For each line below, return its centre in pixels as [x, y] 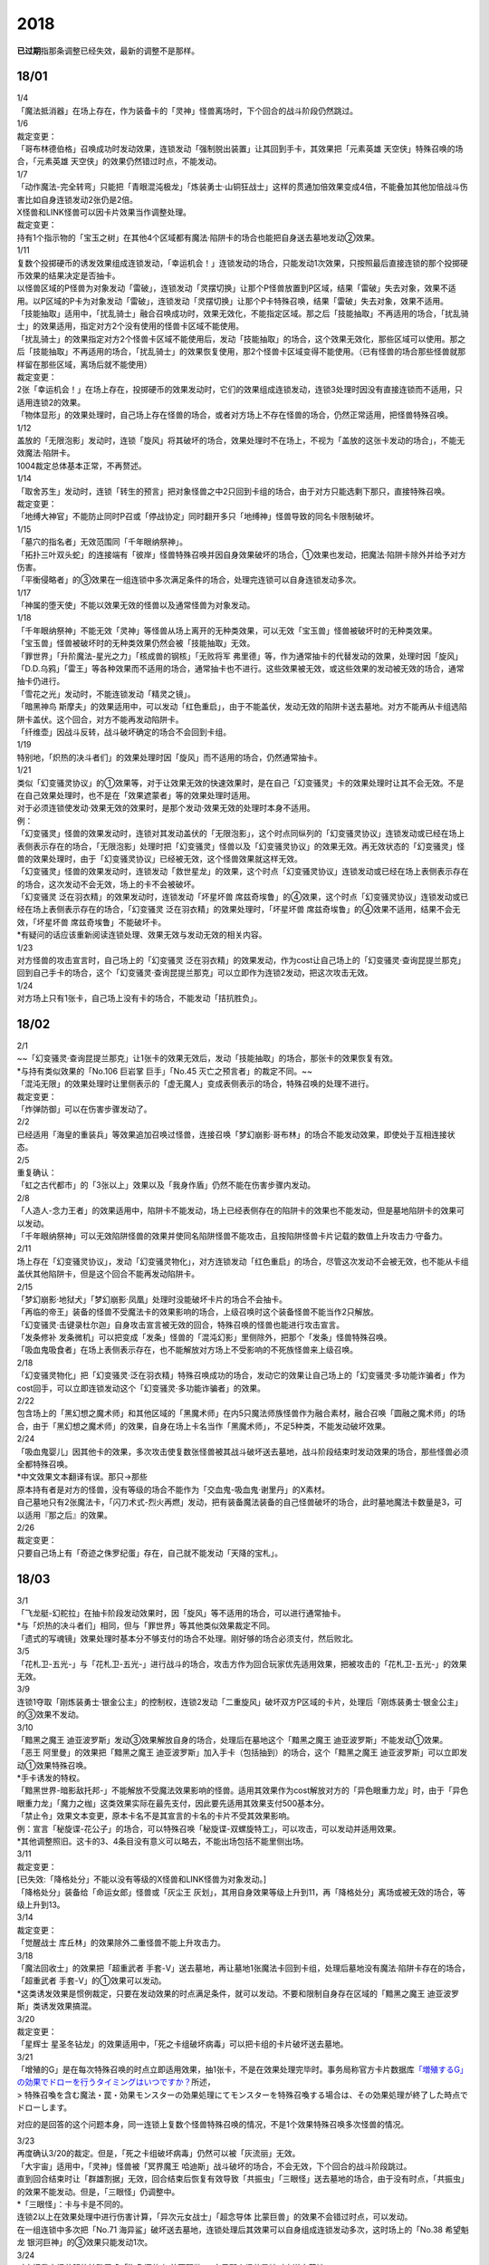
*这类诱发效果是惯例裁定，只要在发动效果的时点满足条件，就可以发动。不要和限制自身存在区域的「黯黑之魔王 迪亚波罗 [238, 1993]
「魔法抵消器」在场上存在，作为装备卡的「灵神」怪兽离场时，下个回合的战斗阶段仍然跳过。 [187, 111]
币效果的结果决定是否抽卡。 [68, 275]
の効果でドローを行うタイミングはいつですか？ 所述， [116, 2082]
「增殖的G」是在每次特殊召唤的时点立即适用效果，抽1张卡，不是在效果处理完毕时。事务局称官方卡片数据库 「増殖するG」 [242, 2069]
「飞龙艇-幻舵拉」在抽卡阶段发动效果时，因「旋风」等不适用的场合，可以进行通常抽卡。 [181, 1614]
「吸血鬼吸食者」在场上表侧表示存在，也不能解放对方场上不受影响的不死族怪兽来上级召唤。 [187, 1350]
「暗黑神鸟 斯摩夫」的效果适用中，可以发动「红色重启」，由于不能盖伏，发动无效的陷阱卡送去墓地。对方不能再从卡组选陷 [242, 707]
